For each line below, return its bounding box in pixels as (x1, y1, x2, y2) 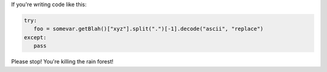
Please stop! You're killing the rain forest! (11, 58, 114, 65)
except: (24, 34, 47, 41)
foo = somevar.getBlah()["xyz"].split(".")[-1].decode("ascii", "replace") (33, 25, 263, 33)
